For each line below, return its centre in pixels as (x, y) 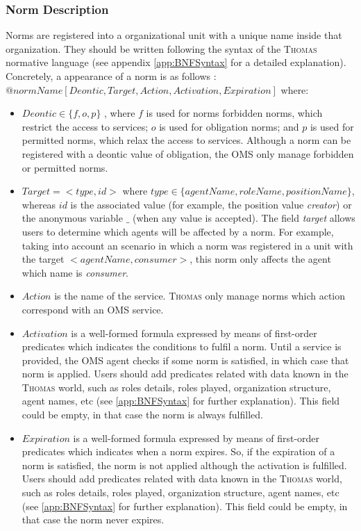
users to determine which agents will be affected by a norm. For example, (178, 231)
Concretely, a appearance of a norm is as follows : (111, 76)
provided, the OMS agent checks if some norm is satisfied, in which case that (185, 360)
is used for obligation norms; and (229, 126)
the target (43, 259)
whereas (39, 204)
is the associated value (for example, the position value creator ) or (211, 204)
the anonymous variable (72, 218)
